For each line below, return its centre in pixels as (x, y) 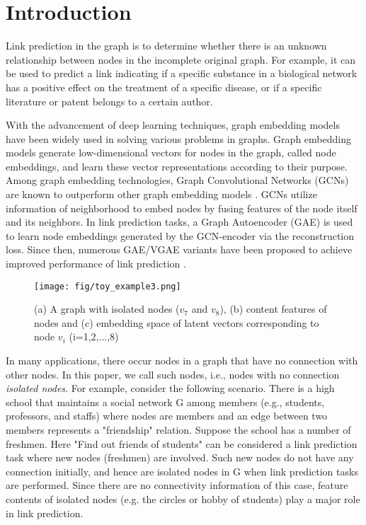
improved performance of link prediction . (96, 264)
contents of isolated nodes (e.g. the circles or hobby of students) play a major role (183, 499)
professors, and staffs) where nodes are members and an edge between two (167, 416)
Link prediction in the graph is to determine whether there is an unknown (166, 46)
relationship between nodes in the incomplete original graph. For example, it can (181, 59)
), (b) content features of (273, 309)
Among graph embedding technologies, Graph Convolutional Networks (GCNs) (177, 180)
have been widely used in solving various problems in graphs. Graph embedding (178, 138)
